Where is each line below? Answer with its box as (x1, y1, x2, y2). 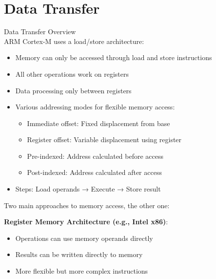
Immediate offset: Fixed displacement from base (27, 118, 170, 128)
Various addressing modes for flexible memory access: (15, 102, 175, 112)
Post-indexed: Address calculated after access (27, 167, 162, 177)
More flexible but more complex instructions (15, 266, 148, 276)
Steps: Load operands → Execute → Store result (15, 184, 161, 194)
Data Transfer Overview (4, 26, 76, 37)
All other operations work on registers (15, 68, 129, 79)
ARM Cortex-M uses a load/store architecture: (4, 36, 144, 46)
